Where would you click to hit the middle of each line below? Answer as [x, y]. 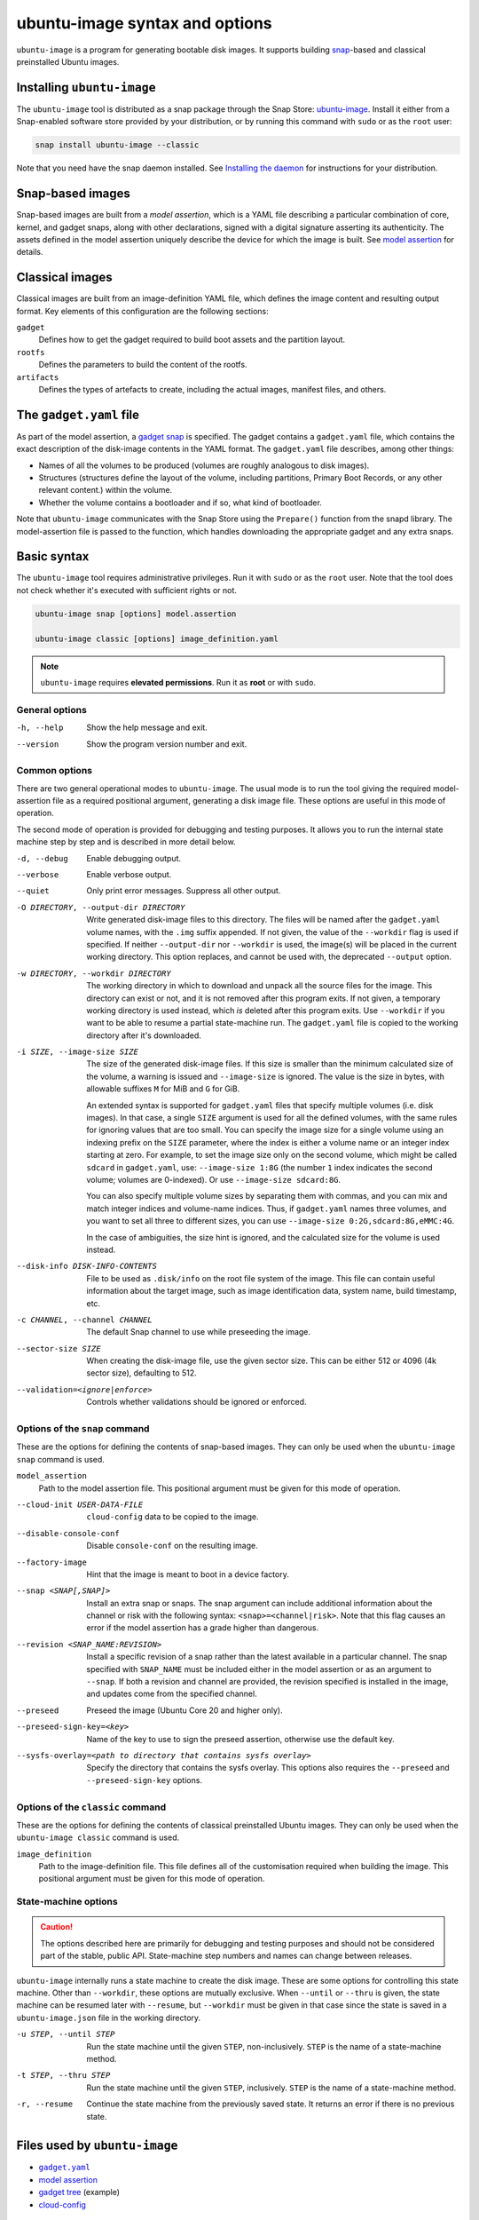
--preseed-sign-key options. [145, 1780]
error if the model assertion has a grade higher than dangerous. [203, 1628]
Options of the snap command [83, 1429]
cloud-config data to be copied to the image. [173, 1517]
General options [52, 710]
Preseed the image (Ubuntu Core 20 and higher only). [185, 1710]
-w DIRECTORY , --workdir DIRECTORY [94, 973]
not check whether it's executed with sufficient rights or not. [126, 590]
